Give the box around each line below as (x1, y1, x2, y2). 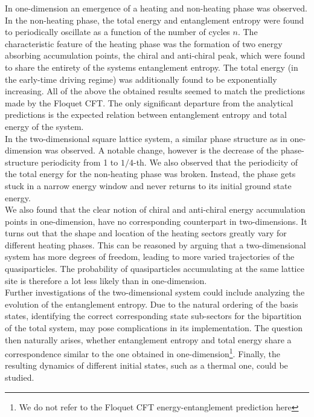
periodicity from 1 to (41, 155, 118, 168)
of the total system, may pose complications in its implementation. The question (5, 322, 303, 334)
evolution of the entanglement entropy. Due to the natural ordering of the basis (5, 297, 298, 310)
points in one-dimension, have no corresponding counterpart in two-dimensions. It (5, 215, 307, 227)
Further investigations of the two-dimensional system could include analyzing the (5, 286, 305, 299)
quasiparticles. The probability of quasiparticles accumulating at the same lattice (5, 262, 304, 275)
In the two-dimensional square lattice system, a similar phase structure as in (5, 132, 287, 144)
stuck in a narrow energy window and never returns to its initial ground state (5, 179, 292, 192)
